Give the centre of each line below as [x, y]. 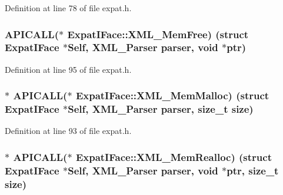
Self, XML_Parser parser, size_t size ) [161, 109]
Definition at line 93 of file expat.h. [68, 131]
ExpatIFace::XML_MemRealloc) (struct [174, 157]
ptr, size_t [253, 170]
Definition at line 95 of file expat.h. [68, 69]
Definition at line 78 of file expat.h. [68, 8]
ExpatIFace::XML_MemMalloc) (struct [172, 95]
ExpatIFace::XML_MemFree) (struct [158, 34]
